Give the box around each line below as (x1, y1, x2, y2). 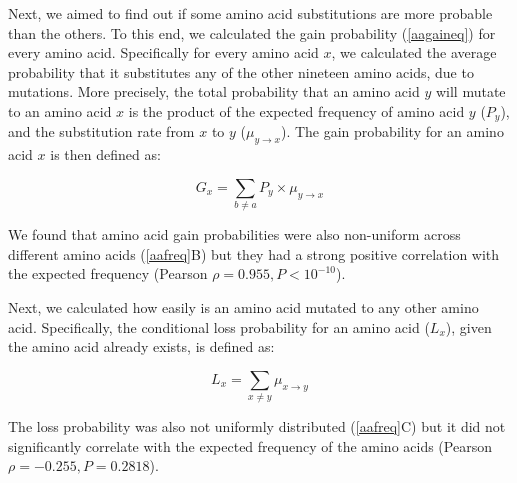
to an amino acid (8, 100, 112, 121)
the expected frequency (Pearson (8, 263, 208, 284)
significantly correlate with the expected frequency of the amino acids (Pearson (8, 435, 492, 456)
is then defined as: (50, 144, 161, 165)
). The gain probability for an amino (280, 121, 504, 142)
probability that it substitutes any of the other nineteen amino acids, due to (8, 61, 474, 82)
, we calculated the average (331, 42, 497, 63)
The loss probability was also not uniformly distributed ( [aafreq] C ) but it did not (8, 416, 506, 437)
